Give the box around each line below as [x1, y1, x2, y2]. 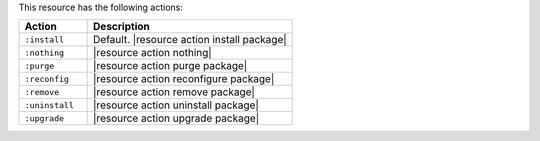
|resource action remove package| [93, 85, 255, 99]
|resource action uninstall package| [93, 98, 259, 112]
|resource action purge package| [93, 59, 248, 73]
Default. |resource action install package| [93, 33, 287, 47]
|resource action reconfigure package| [93, 72, 275, 86]
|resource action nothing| [93, 46, 212, 60]
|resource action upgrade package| [93, 111, 260, 125]
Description [93, 20, 150, 34]
